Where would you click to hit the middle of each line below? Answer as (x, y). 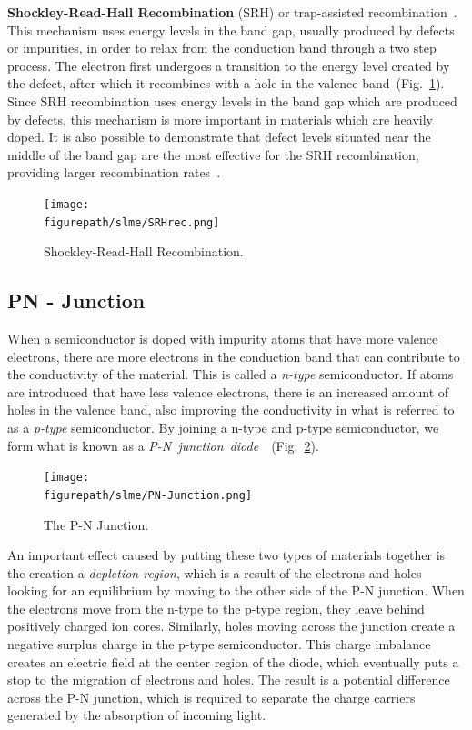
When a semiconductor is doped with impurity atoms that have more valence (223, 339)
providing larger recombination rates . (114, 172)
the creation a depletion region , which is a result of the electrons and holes (215, 572)
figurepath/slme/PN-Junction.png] (148, 495)
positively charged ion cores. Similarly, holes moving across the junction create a (231, 626)
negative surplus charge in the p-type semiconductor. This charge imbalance (219, 644)
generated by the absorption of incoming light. (137, 715)
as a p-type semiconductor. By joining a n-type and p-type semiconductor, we (223, 428)
